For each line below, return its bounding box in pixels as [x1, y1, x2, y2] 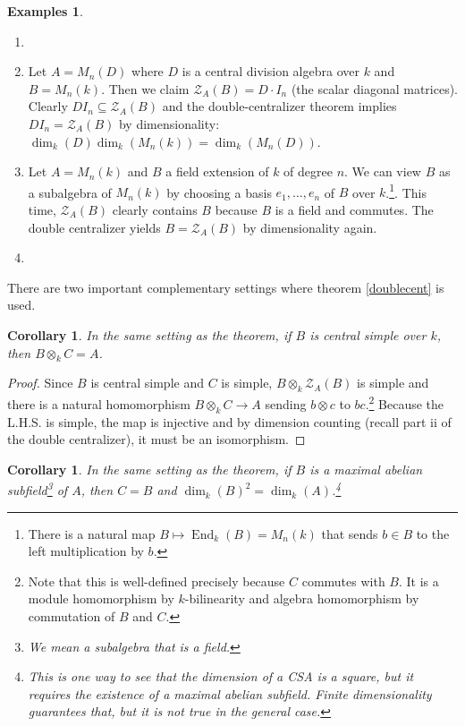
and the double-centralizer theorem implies [162, 97, 397, 115]
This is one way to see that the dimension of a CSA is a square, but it [28, 667, 414, 686]
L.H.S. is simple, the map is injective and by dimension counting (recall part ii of [7, 412, 452, 431]
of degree [283, 162, 333, 181]
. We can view [344, 162, 421, 181]
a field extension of [165, 162, 269, 181]
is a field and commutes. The [275, 201, 434, 218]
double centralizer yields [28, 218, 161, 236]
